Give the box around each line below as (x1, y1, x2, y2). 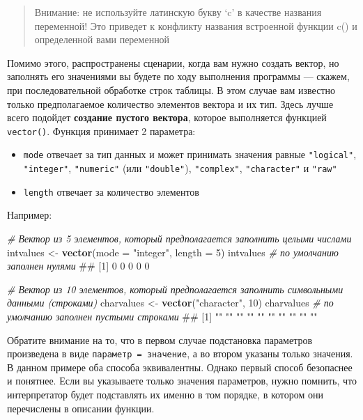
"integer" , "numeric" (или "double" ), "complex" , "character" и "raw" (23, 161, 337, 176)
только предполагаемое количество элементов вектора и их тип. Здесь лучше (7, 96, 334, 111)
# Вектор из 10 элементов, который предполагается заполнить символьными (7, 281, 343, 296)
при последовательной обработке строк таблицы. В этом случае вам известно (7, 82, 335, 97)
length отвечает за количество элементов (23, 184, 199, 199)
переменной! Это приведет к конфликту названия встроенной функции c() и (34, 18, 357, 33)
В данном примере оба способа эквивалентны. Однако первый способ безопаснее (7, 359, 353, 374)
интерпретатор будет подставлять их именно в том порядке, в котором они (7, 387, 323, 401)
